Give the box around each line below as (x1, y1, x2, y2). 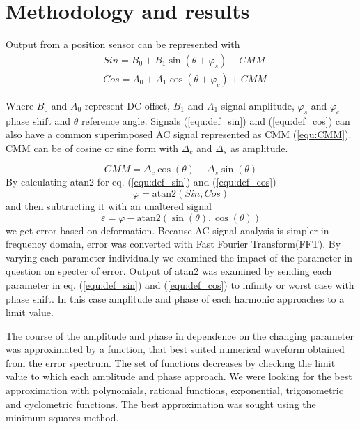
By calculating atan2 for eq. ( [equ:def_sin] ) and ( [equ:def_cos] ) (6, 174, 276, 189)
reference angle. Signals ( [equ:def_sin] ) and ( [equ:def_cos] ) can (81, 113, 350, 128)
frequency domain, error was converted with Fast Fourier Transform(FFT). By (6, 236, 341, 251)
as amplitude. (230, 140, 288, 155)
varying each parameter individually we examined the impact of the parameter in (6, 250, 352, 264)
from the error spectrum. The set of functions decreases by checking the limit (6, 355, 336, 370)
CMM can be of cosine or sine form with (6, 140, 178, 155)
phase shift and (6, 113, 71, 128)
